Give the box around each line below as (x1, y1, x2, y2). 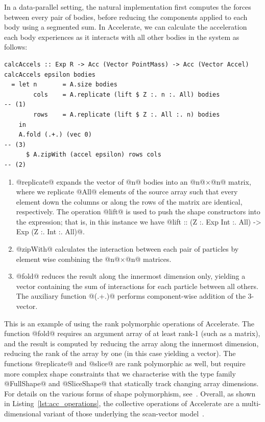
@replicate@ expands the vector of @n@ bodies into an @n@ (16, 176, 205, 187)
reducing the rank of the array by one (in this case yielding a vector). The (4, 348, 236, 359)
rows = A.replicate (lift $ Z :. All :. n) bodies (33, 110, 220, 118)
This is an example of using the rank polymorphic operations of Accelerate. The (4, 318, 255, 328)
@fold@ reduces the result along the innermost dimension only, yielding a (16, 271, 246, 281)
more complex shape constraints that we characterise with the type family (4, 368, 236, 379)
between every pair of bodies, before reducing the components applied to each (4, 11, 248, 22)
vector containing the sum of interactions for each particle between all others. (16, 280, 258, 291)
